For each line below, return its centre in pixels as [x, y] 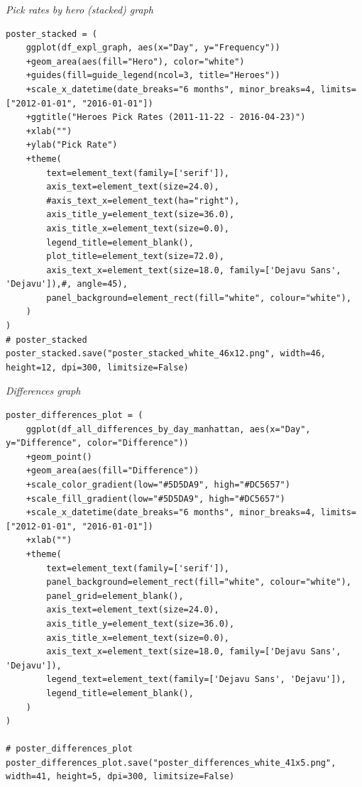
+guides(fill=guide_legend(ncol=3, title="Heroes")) [153, 76]
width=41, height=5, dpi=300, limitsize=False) [120, 777]
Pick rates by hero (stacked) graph [79, 9]
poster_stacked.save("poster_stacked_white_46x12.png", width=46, [166, 354]
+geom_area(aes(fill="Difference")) [113, 471]
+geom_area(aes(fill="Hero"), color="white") [135, 61]
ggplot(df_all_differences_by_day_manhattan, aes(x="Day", [168, 429]
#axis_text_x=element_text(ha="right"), [143, 200]
